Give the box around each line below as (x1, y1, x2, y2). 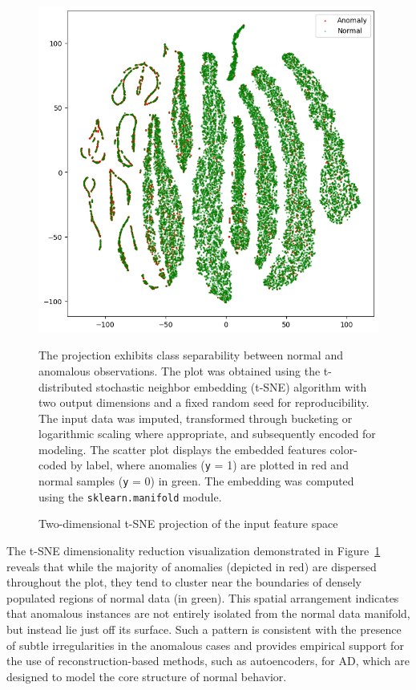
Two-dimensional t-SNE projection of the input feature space (38, 515, 338, 532)
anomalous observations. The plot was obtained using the (38, 362, 321, 379)
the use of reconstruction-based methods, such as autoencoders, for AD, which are (6, 652, 410, 669)
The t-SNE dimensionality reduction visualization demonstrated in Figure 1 (6, 542, 381, 559)
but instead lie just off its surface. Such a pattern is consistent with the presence (6, 621, 402, 637)
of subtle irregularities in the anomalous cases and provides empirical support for (6, 636, 404, 653)
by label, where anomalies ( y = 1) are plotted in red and (71, 457, 349, 473)
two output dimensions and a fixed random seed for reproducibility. (38, 394, 370, 411)
